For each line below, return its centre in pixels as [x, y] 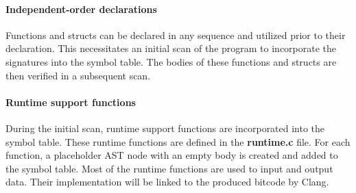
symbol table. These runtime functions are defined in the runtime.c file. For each [178, 141]
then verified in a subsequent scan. [78, 75]
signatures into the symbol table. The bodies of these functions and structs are [171, 61]
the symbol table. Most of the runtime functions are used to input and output [169, 168]
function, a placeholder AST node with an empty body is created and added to [172, 155]
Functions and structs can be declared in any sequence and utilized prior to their [176, 35]
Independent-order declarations [81, 9]
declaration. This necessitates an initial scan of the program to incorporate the [171, 48]
